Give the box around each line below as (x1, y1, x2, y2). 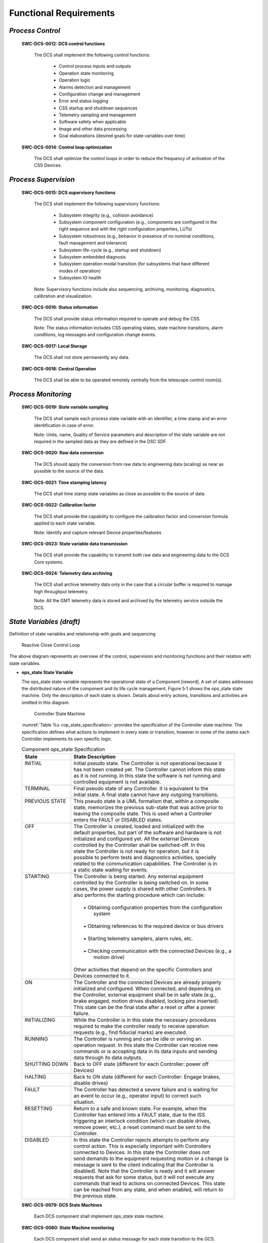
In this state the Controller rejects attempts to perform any (73, 1137, 209, 1143)
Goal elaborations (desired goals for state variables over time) (59, 133, 186, 139)
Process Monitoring (9, 390, 72, 398)
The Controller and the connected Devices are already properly (73, 979, 222, 985)
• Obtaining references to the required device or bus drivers (83, 923, 224, 929)
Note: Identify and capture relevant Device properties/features (34, 530, 161, 535)
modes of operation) (59, 267, 101, 273)
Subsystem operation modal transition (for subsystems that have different (59, 261, 209, 267)
